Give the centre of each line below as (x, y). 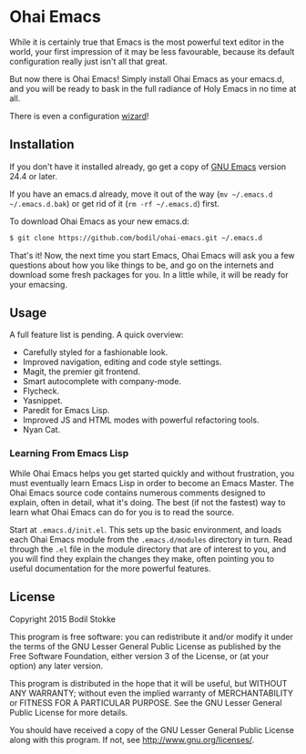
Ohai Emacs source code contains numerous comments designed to (138, 493)
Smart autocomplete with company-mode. (102, 382)
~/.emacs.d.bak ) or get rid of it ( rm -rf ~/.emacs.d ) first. (115, 203)
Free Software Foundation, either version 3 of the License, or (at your (139, 656)
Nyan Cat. (41, 430)
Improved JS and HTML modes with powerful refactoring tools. (141, 420)
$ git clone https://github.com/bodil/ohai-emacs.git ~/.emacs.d (136, 238)
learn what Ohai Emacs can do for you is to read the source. (122, 512)
